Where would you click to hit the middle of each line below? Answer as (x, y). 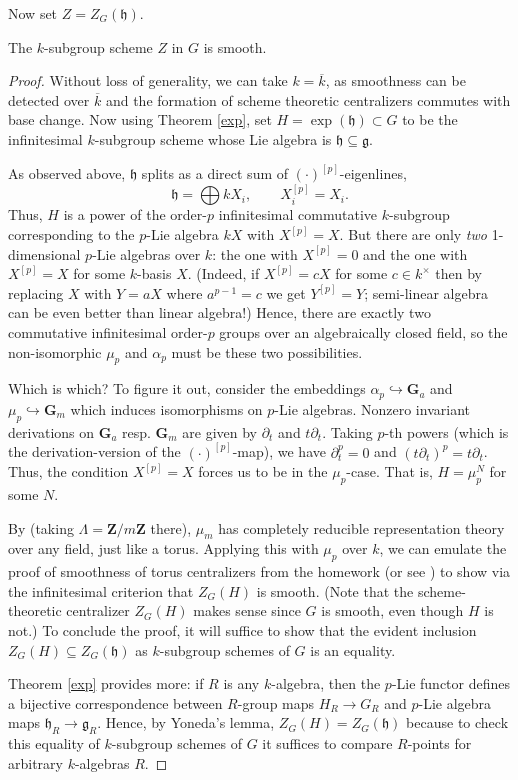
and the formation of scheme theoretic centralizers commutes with (308, 99)
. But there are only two (413, 234)
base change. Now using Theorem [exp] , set (140, 119)
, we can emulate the (443, 548)
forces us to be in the (263, 471)
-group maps (276, 702)
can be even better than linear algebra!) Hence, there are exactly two (219, 312)
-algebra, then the (326, 683)
